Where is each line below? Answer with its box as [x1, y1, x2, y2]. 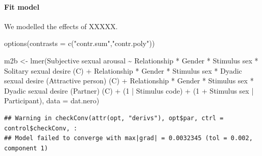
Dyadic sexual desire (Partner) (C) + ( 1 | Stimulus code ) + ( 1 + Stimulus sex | [4, 85, 254, 96]
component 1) [4, 144, 48, 152]
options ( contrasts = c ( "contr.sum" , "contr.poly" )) [4, 38, 155, 49]
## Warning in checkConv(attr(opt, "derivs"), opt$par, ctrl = [4, 114, 224, 122]
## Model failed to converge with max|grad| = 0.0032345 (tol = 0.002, [4, 135, 253, 142]
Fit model [4, 1, 39, 12]
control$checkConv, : [4, 124, 78, 132]
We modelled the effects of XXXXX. [4, 20, 118, 31]
